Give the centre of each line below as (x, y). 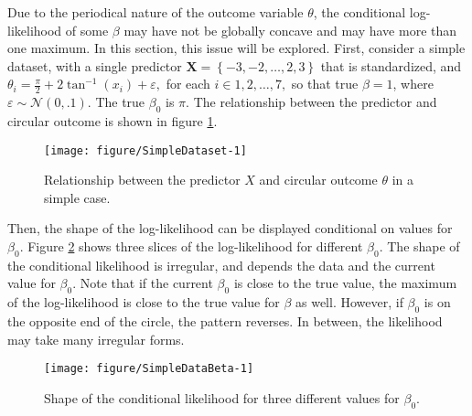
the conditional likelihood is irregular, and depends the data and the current (221, 265)
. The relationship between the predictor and (311, 102)
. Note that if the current (143, 283)
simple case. (77, 197)
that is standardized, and (391, 65)
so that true (325, 84)
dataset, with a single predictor (95, 65)
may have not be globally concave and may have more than (290, 30)
